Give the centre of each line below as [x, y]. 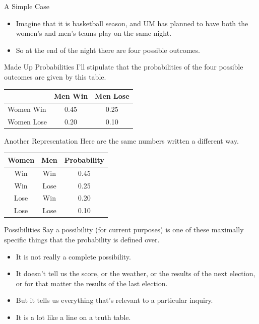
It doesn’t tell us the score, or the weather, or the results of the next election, [136, 273]
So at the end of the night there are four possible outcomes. [108, 50]
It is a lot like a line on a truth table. [73, 317]
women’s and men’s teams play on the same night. [94, 33]
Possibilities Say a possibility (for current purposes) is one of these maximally [124, 230]
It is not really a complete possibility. [73, 256]
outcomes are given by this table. [55, 76]
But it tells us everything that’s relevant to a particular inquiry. [114, 300]
